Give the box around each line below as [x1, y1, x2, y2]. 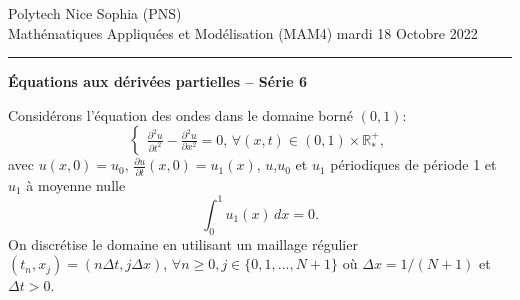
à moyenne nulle [26, 174, 126, 195]
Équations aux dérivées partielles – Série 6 [8, 71, 308, 92]
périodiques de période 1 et [330, 154, 497, 175]
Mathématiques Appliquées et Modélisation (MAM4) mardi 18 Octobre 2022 [8, 22, 478, 43]
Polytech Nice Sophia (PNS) [8, 3, 182, 23]
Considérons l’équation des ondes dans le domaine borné [8, 104, 354, 125]
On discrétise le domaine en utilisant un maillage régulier [8, 233, 358, 254]
